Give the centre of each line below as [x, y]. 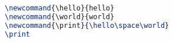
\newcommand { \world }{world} [60, 17]
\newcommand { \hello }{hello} [60, 8]
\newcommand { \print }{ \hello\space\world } [87, 25]
